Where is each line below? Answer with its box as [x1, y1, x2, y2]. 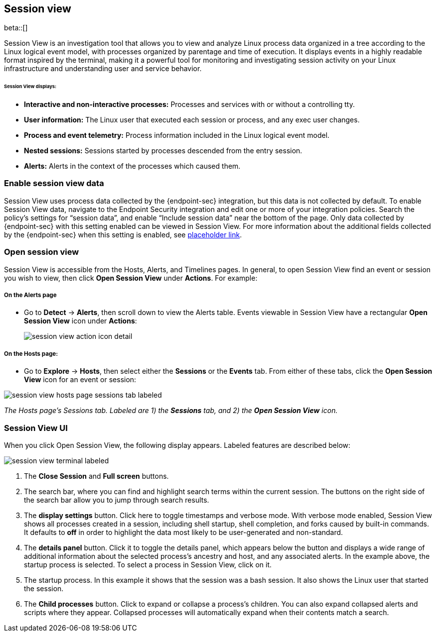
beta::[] [4, 23, 28, 32]
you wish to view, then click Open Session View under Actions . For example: [4, 273, 258, 282]
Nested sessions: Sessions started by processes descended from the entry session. [24, 146, 302, 155]
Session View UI [4, 423, 68, 433]
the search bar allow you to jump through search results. [24, 495, 209, 504]
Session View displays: [4, 84, 57, 90]
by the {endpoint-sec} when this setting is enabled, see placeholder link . [4, 230, 242, 239]
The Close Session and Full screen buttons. [24, 471, 169, 480]
